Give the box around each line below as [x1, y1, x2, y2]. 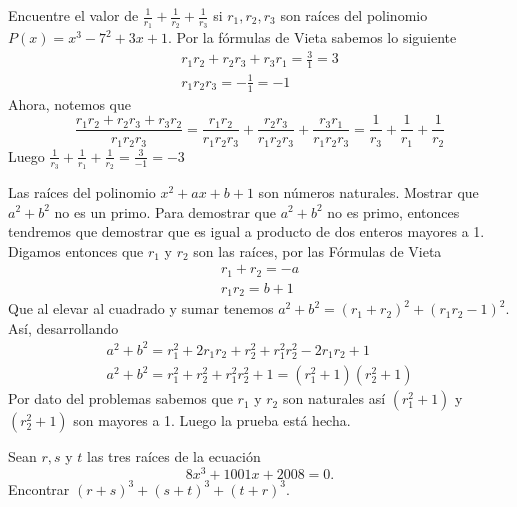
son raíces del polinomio [280, 5, 428, 25]
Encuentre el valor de [8, 5, 139, 25]
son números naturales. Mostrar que [258, 181, 479, 202]
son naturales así [282, 388, 386, 409]
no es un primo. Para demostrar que [54, 201, 276, 222]
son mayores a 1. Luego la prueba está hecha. [73, 410, 351, 431]
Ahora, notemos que [8, 93, 132, 114]
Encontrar [8, 478, 70, 499]
